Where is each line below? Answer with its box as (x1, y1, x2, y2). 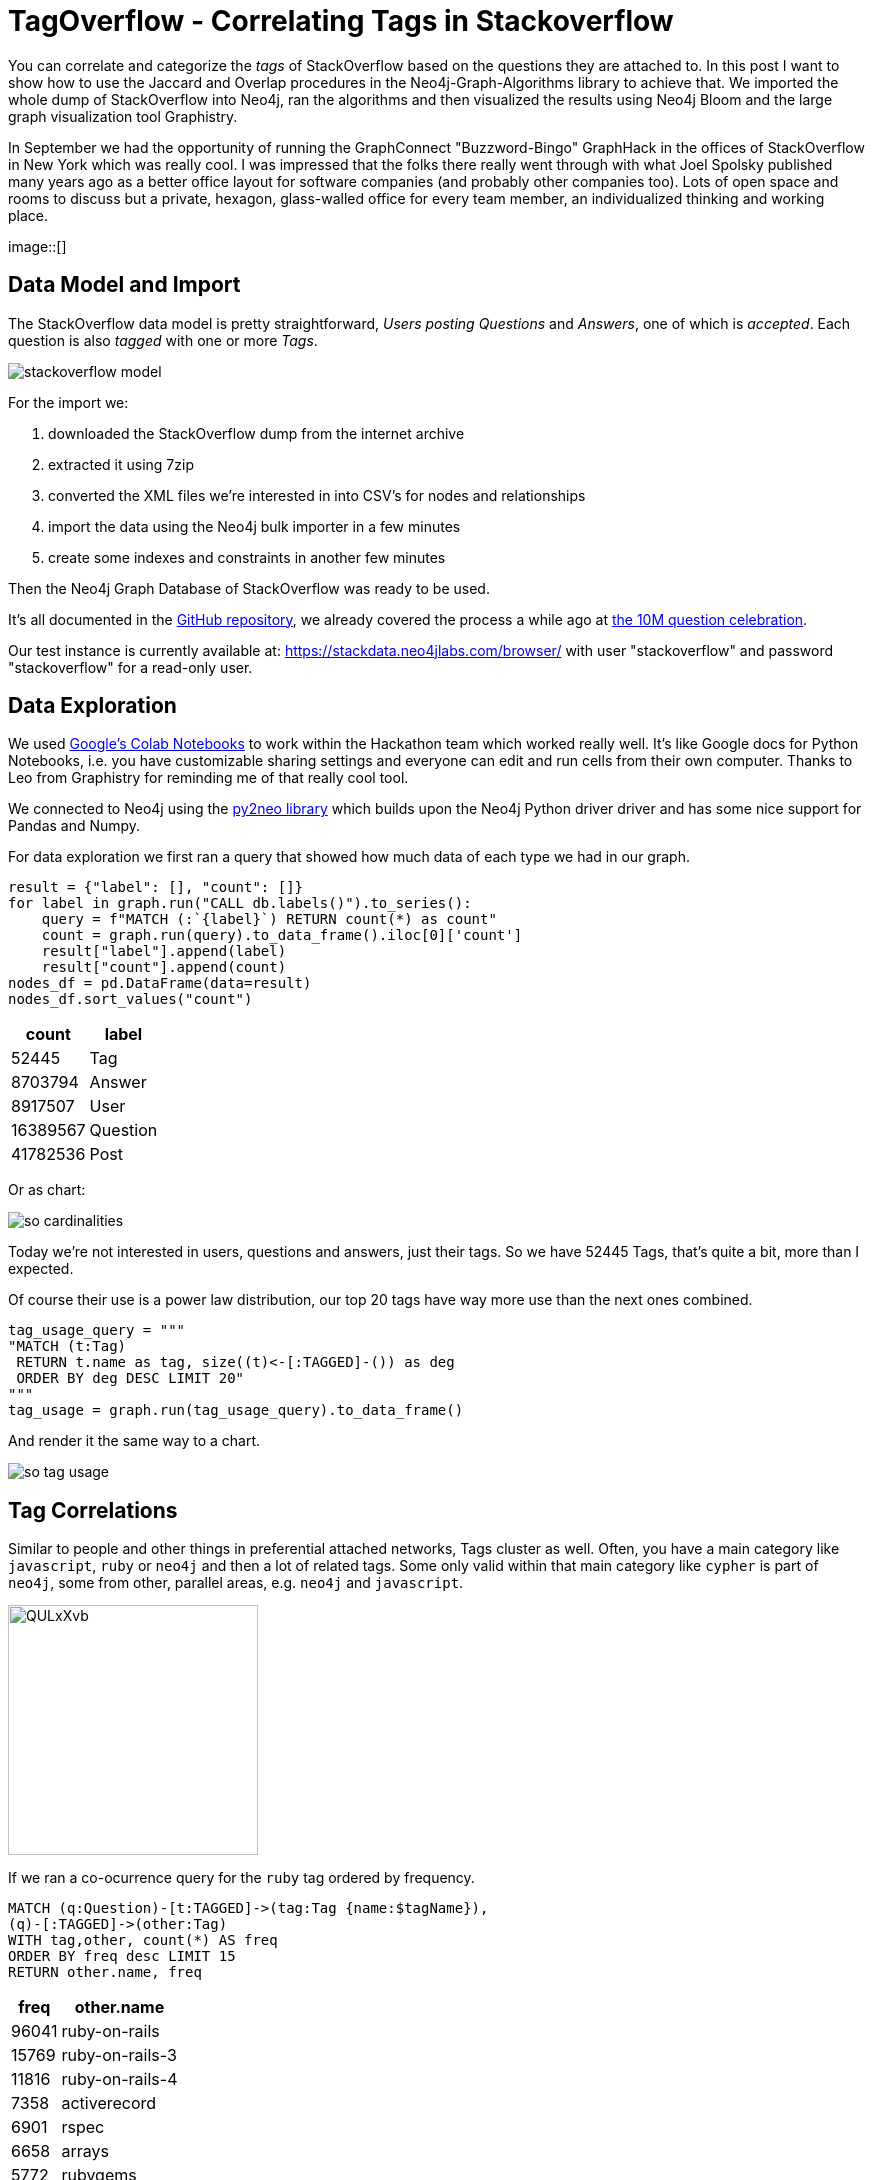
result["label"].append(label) (41, 943, 287, 960)
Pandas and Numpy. (8, 817, 141, 835)
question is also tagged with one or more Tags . (8, 331, 318, 349)
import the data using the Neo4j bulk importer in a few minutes (48, 517, 461, 535)
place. (8, 206, 49, 224)
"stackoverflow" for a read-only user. (8, 658, 253, 676)
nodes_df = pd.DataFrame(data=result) (8, 975, 312, 992)
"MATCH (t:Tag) (8, 1338, 127, 1355)
